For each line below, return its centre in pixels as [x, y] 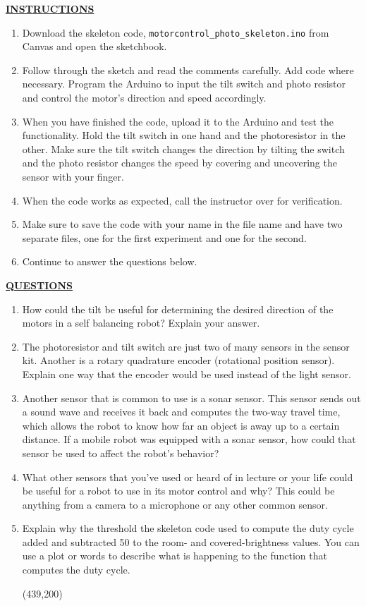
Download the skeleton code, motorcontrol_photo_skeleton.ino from [176, 32]
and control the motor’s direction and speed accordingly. [144, 98]
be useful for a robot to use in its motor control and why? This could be [178, 491]
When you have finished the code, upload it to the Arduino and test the [178, 121]
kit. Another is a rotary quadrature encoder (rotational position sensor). [178, 360]
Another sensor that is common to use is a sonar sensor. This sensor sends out [191, 398]
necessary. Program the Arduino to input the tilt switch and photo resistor [184, 84]
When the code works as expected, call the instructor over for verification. [182, 200]
